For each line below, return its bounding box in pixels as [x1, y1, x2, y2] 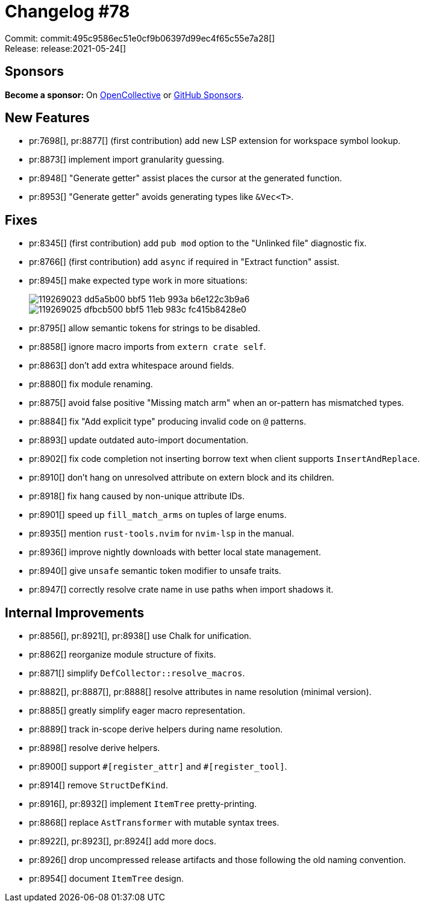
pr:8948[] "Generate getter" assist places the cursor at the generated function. [29, 173, 342, 184]
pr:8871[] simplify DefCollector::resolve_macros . [29, 668, 245, 679]
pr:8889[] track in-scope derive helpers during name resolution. [29, 724, 283, 735]
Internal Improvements [5, 605, 145, 620]
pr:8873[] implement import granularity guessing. [29, 154, 225, 165]
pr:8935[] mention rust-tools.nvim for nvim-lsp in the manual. [29, 528, 295, 539]
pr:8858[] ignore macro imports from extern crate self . [29, 341, 266, 352]
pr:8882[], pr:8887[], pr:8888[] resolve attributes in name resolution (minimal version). [29, 687, 372, 697]
